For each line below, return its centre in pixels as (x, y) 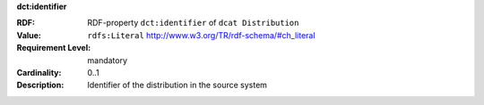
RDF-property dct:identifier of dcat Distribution (193, 23)
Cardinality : (39, 72)
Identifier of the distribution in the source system (177, 85)
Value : (29, 35)
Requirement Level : (54, 48)
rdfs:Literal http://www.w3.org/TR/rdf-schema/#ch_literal (201, 35)
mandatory (108, 60)
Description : (40, 85)
